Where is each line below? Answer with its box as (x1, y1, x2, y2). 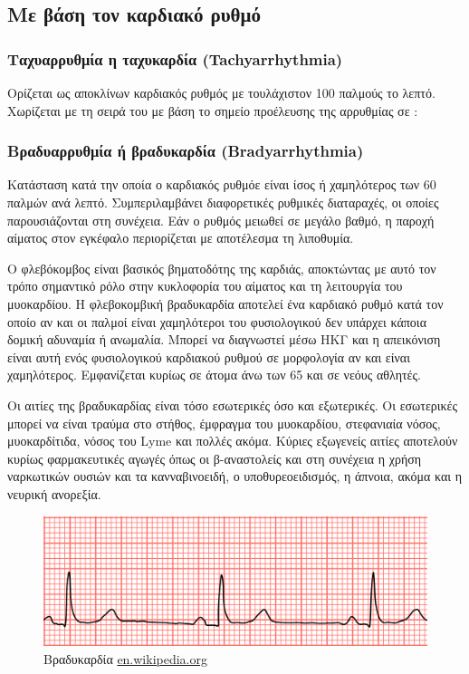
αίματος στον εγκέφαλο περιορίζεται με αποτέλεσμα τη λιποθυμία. (7, 228, 354, 247)
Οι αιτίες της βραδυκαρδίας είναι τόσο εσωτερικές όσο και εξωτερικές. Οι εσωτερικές (7, 395, 458, 414)
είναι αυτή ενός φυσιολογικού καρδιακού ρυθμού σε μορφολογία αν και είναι (7, 347, 410, 366)
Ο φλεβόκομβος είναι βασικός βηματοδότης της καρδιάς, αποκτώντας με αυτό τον (7, 258, 436, 277)
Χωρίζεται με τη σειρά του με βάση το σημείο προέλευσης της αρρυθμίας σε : (7, 101, 418, 120)
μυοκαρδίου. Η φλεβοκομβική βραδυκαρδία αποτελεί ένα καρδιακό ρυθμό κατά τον (7, 294, 444, 313)
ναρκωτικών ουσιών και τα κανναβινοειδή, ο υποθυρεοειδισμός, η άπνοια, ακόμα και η (7, 467, 462, 486)
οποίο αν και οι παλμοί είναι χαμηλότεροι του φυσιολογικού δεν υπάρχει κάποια (7, 312, 426, 331)
